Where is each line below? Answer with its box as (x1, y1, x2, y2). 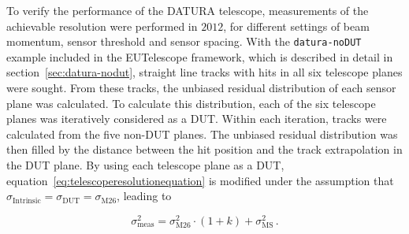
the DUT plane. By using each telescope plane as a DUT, (6, 157, 284, 173)
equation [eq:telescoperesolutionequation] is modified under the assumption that (6, 172, 394, 188)
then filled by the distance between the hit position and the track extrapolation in (6, 141, 403, 158)
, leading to (117, 188, 172, 204)
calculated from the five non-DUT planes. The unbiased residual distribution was (6, 125, 398, 142)
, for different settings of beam (223, 17, 370, 34)
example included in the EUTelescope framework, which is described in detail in (6, 48, 393, 65)
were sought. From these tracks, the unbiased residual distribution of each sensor (6, 80, 396, 96)
